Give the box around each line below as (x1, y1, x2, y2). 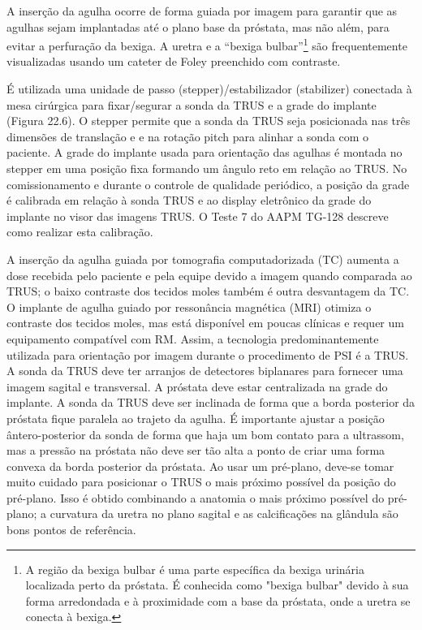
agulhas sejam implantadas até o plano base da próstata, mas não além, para (6, 18, 390, 35)
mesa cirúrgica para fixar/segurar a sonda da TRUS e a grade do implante (6, 96, 377, 113)
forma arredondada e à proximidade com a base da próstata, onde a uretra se (25, 592, 411, 609)
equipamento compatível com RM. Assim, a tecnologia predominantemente (6, 330, 379, 347)
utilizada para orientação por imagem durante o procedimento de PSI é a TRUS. (6, 346, 409, 363)
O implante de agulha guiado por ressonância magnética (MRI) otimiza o (6, 298, 372, 315)
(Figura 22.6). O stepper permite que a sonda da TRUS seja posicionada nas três (6, 112, 411, 129)
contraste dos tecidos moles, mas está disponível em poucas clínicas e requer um (6, 314, 404, 331)
